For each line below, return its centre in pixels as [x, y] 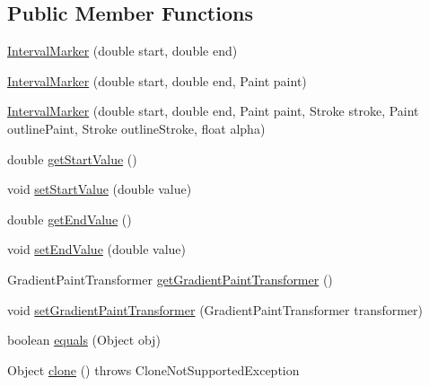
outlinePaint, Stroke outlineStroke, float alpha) [136, 128]
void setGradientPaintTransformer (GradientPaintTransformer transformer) [215, 309]
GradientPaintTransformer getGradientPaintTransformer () [170, 279]
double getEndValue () [70, 219]
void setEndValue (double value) [97, 249]
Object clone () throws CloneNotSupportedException [153, 369]
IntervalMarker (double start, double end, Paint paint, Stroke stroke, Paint [213, 111]
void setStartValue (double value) [100, 189]
